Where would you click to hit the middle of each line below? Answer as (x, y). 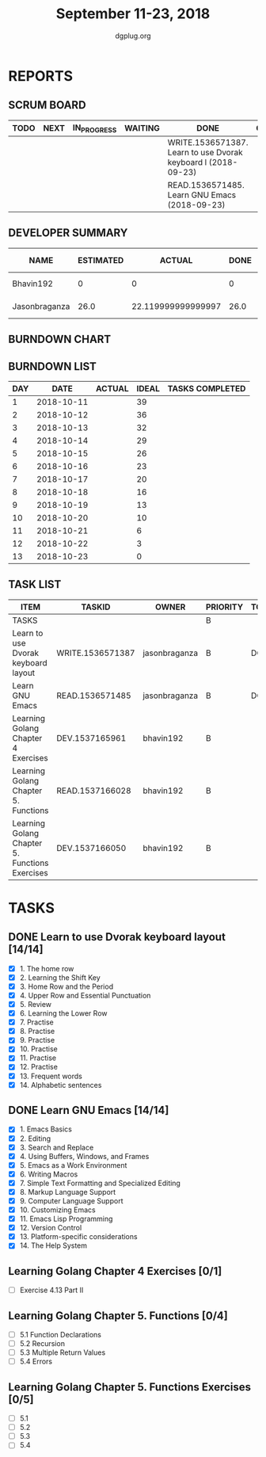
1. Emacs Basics (46, 1129)
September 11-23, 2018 (133, 14)
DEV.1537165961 (91, 738)
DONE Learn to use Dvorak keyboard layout (117, 937)
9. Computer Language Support (71, 1200)
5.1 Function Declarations (60, 1335)
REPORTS (41, 76)
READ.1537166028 (94, 791)
